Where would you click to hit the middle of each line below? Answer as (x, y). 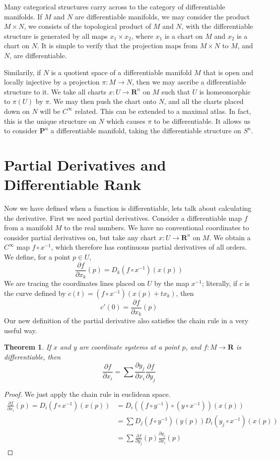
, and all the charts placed (204, 101)
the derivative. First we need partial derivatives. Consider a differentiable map (123, 218)
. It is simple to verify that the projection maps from (117, 46)
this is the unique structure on (50, 121)
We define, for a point (37, 257)
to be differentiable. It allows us (202, 121)
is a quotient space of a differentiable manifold (121, 72)
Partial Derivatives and (85, 164)
